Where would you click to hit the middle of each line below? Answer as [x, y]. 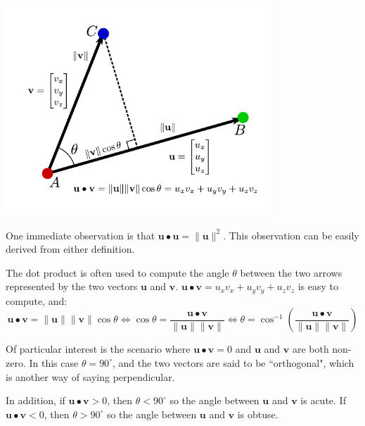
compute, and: [37, 300]
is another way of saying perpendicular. [90, 376]
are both [310, 349]
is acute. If [323, 400]
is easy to [318, 286]
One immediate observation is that [81, 235]
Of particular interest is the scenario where [98, 349]
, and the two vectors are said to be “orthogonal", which [233, 362]
